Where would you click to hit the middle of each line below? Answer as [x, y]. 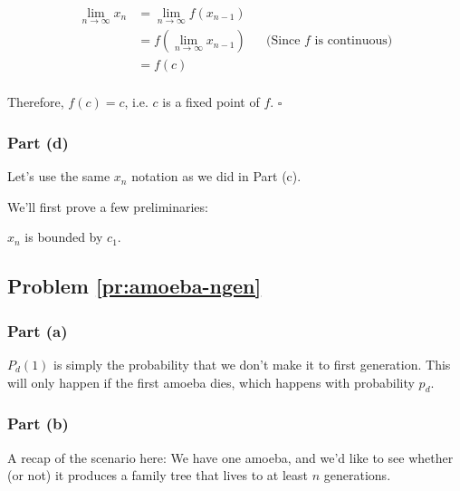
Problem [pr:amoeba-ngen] [134, 286]
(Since [283, 41]
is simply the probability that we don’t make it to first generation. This [252, 364]
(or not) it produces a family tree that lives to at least [158, 475]
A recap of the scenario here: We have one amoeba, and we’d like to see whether [230, 457]
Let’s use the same [59, 176]
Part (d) [38, 142]
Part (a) [38, 330]
